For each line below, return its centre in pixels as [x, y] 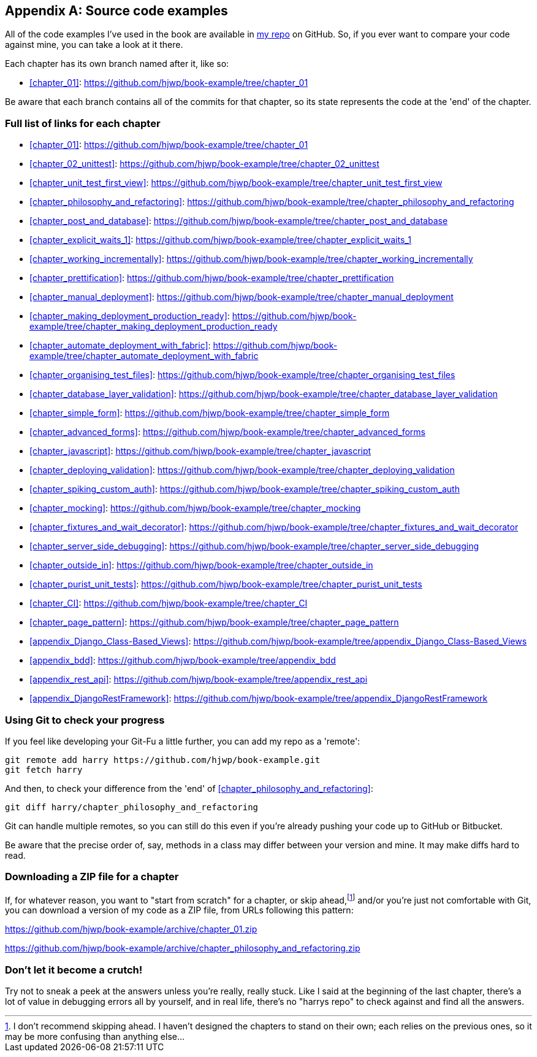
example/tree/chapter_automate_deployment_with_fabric [144, 356]
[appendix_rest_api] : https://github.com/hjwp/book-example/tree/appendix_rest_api [199, 679]
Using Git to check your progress [85, 720]
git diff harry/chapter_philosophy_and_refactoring [132, 807]
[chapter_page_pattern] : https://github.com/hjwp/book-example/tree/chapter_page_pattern [214, 622]
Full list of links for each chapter [83, 123]
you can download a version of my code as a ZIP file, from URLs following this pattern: [179, 910]
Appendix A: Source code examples [116, 11]
